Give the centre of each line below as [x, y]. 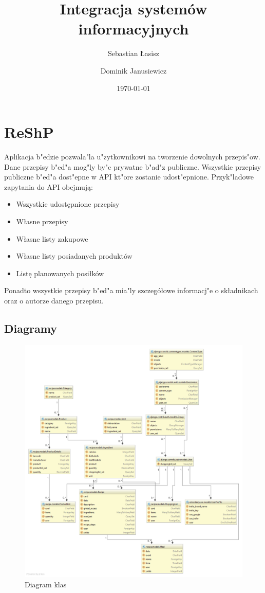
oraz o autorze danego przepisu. [54, 300]
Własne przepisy [42, 221]
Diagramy [31, 328]
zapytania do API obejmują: [49, 186]
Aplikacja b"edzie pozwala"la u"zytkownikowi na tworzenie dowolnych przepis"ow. [132, 157]
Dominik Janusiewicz [134, 70]
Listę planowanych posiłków [60, 273]
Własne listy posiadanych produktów [74, 256]
